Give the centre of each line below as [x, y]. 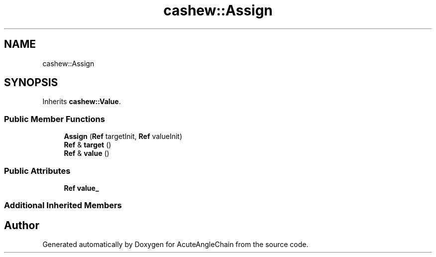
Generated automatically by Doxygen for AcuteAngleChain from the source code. [175, 245]
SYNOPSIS [31, 83]
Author [22, 225]
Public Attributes [37, 171]
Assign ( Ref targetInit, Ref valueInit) [123, 136]
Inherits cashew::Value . [82, 102]
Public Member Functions [54, 119]
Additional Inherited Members [63, 205]
